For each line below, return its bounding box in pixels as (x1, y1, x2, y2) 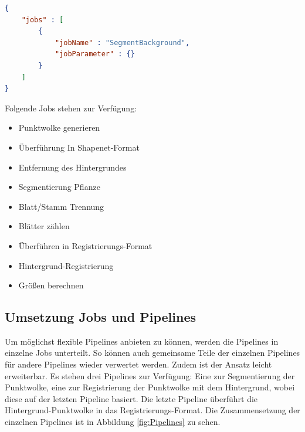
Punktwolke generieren (18, 121, 100, 134)
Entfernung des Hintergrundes (18, 161, 127, 173)
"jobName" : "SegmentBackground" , (55, 38, 190, 47)
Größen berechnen (18, 279, 84, 291)
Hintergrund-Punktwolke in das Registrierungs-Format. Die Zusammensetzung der (5, 404, 300, 416)
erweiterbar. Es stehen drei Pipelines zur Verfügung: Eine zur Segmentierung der (5, 369, 295, 382)
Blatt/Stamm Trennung (18, 200, 104, 212)
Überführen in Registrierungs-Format (18, 239, 152, 251)
